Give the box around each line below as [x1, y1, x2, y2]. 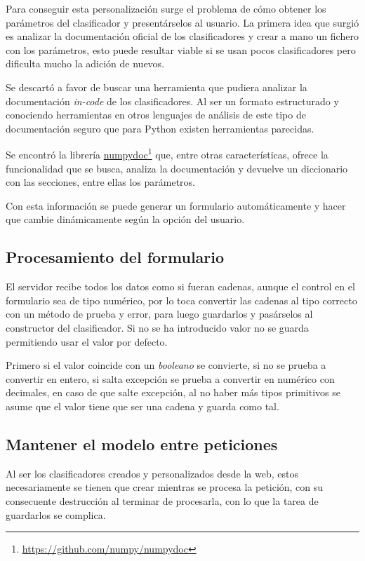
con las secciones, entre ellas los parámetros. [6, 175, 196, 189]
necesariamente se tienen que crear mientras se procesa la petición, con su [6, 480, 324, 494]
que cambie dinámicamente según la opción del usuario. [6, 212, 245, 227]
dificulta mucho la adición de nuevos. [6, 56, 165, 71]
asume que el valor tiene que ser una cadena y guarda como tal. [6, 398, 279, 413]
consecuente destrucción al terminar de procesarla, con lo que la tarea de [6, 493, 319, 508]
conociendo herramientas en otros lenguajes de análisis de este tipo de [6, 107, 306, 122]
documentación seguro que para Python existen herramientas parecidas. [6, 121, 314, 135]
